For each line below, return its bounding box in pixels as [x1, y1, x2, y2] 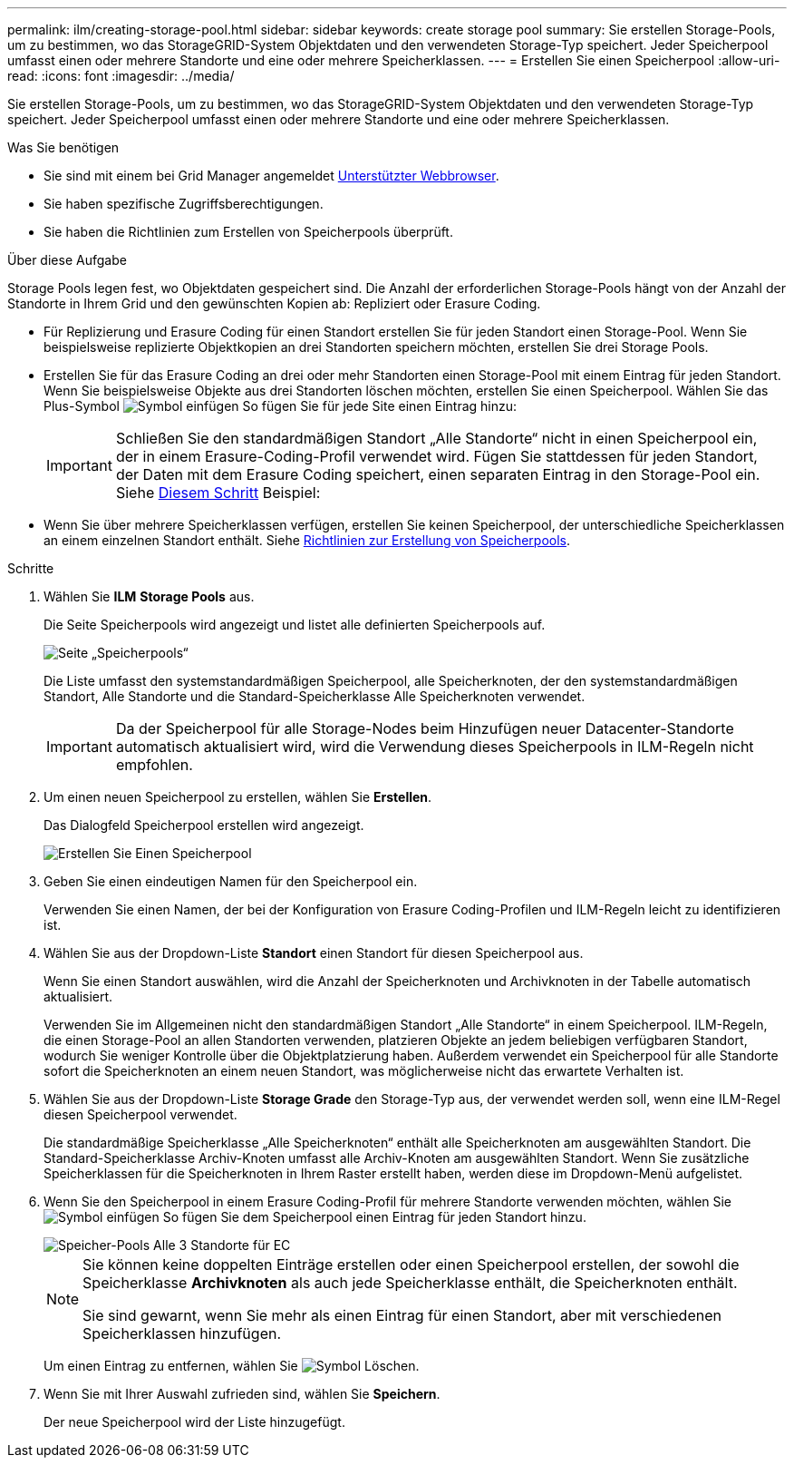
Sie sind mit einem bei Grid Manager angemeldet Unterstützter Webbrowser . [44, 168, 499, 183]
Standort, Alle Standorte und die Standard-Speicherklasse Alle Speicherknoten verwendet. [44, 689, 586, 704]
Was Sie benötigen [7, 140, 120, 155]
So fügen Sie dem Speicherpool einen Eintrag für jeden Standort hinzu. [162, 1209, 586, 1225]
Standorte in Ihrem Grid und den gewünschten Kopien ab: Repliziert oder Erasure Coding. [7, 296, 541, 311]
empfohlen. [115, 756, 193, 774]
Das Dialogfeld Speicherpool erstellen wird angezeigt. [44, 817, 364, 833]
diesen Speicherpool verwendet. [44, 1107, 237, 1122]
